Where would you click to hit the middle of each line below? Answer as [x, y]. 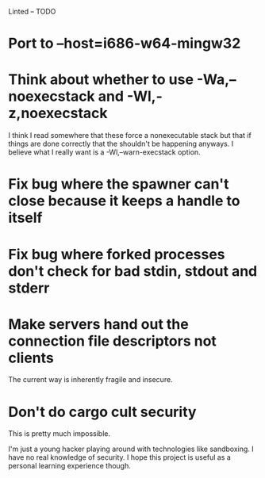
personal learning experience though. [69, 466]
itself [25, 218]
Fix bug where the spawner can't [119, 184]
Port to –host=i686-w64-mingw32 [125, 44]
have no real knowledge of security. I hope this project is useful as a [120, 457]
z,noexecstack [58, 113]
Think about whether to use [101, 80]
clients [31, 358]
